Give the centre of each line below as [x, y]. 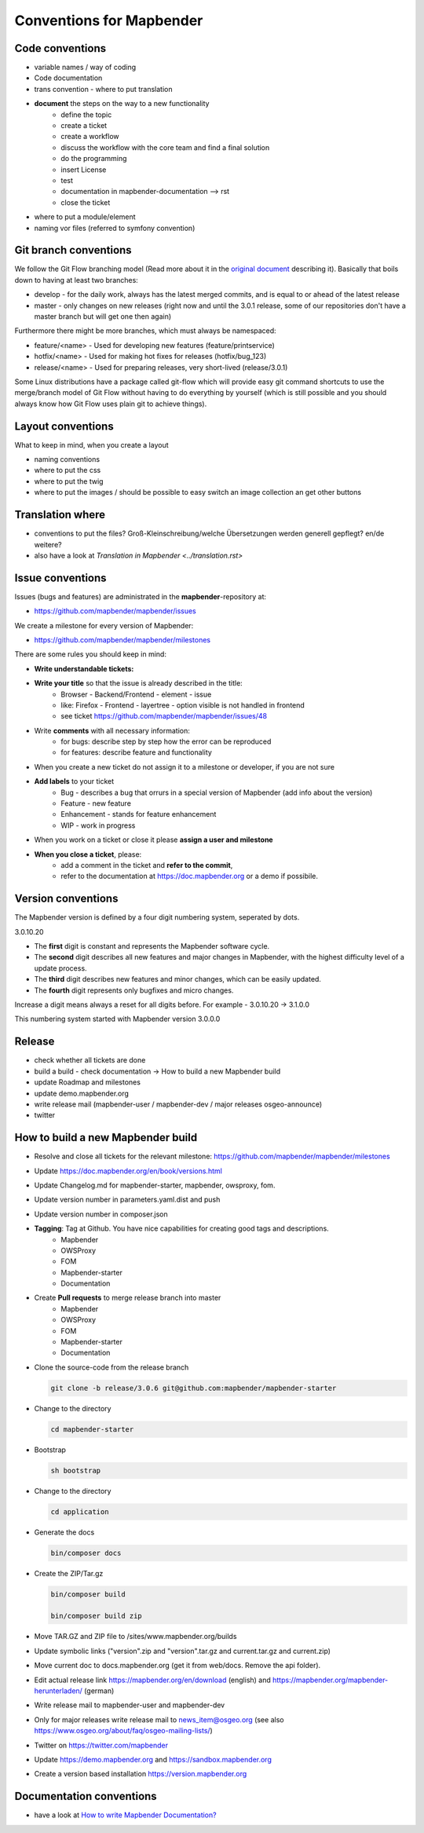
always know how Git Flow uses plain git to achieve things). [111, 404]
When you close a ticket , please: [88, 854]
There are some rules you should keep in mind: [90, 654]
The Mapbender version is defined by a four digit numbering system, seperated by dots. [157, 917]
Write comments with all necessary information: [112, 730]
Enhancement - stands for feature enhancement [139, 814]
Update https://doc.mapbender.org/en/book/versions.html [128, 1171]
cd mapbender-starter [92, 1429]
